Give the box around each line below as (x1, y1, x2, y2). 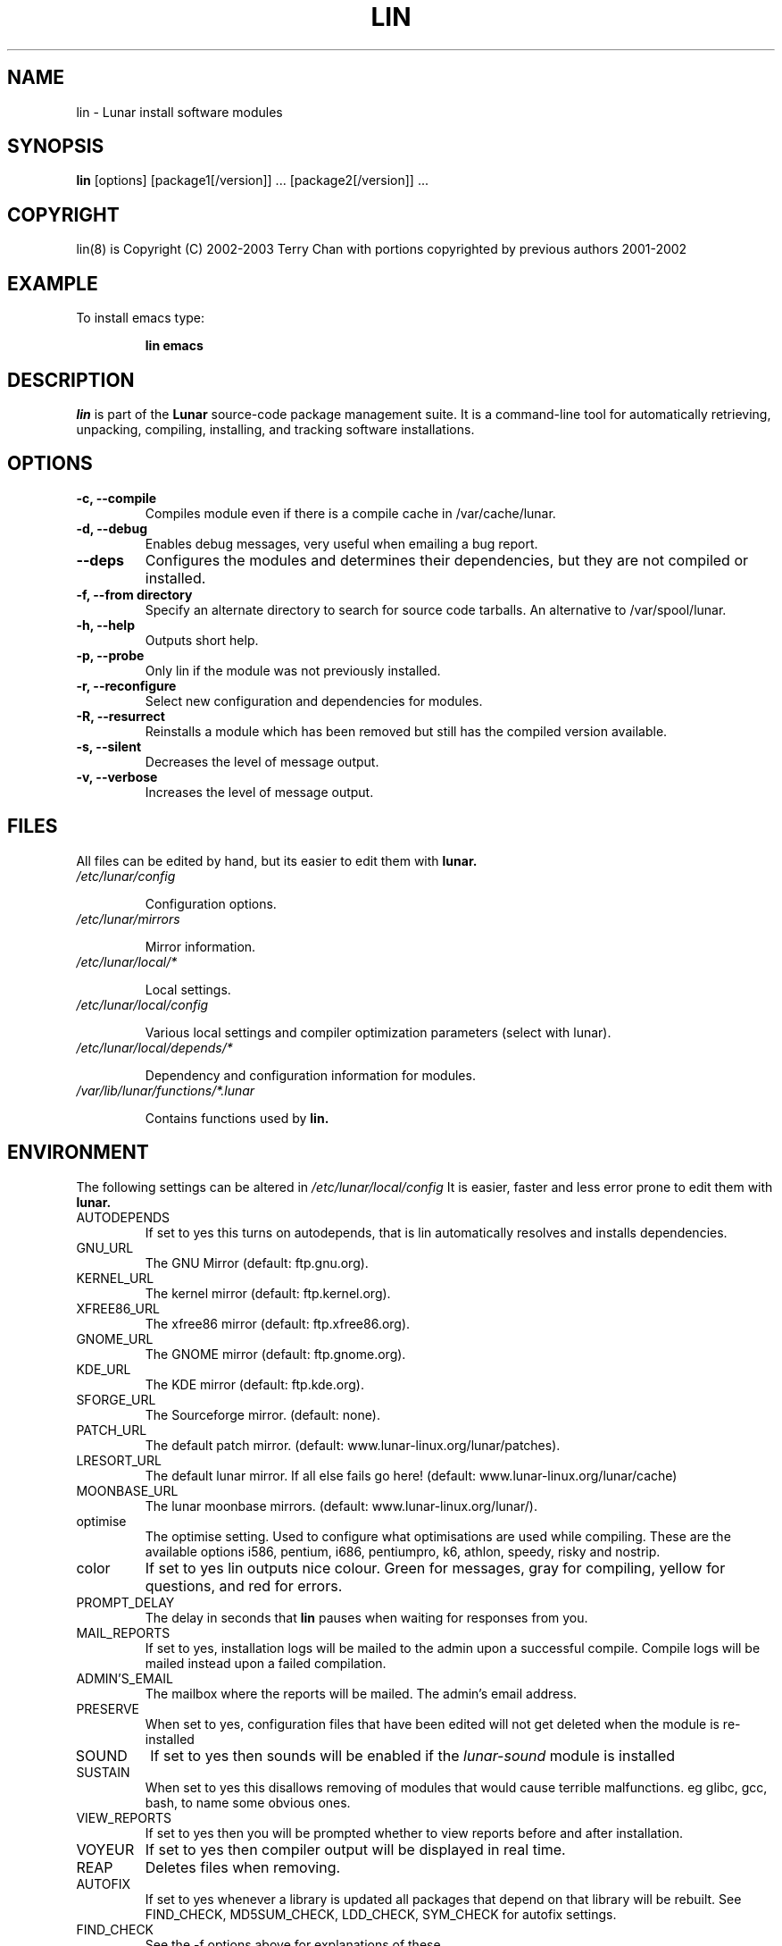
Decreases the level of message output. (145, 753, 379, 769)
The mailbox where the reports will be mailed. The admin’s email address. (145, 1685, 578, 1701)
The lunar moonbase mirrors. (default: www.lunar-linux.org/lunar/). (145, 1497, 537, 1514)
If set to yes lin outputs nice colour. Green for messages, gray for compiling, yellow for (145, 1558, 726, 1577)
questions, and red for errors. (145, 1576, 343, 1595)
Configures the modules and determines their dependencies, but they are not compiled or (145, 550, 748, 569)
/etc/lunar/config (76, 868, 176, 884)
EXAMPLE (7, 272, 98, 295)
